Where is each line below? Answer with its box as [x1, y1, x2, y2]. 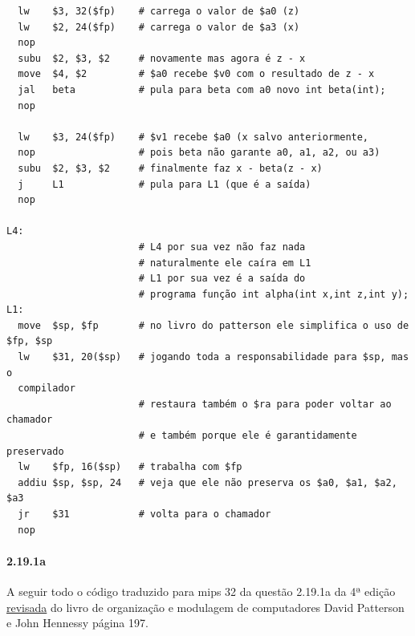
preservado [6, 445, 64, 457]
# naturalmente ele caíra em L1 [138, 257, 311, 269]
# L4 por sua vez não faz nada [138, 241, 306, 253]
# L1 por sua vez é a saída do [138, 273, 306, 285]
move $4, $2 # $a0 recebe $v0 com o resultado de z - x [18, 68, 375, 80]
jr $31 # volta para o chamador [18, 508, 271, 520]
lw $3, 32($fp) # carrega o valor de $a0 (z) [18, 6, 300, 17]
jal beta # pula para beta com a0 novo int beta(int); [18, 83, 386, 95]
